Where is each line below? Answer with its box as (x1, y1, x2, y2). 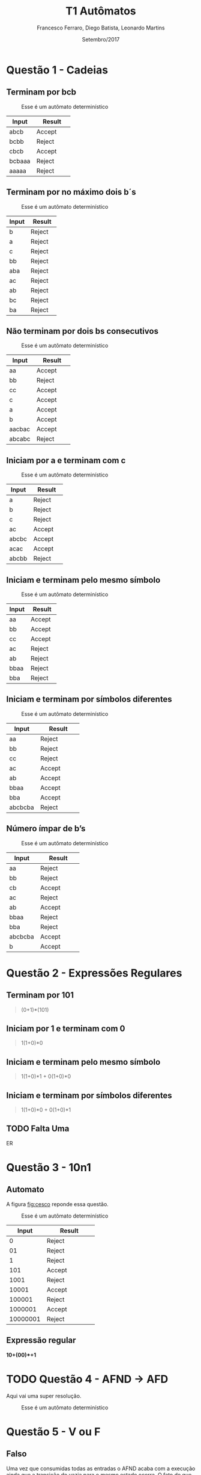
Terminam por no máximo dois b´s (6, 187, 136, 197)
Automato (6, 1184, 44, 1195)
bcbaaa (9, 156, 31, 165)
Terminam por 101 (6, 990, 74, 1000)
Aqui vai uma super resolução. (6, 1392, 82, 1399)
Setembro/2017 (82, 35, 120, 43)
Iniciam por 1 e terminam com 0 (6, 1024, 125, 1034)
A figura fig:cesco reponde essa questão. (6, 1200, 109, 1207)
